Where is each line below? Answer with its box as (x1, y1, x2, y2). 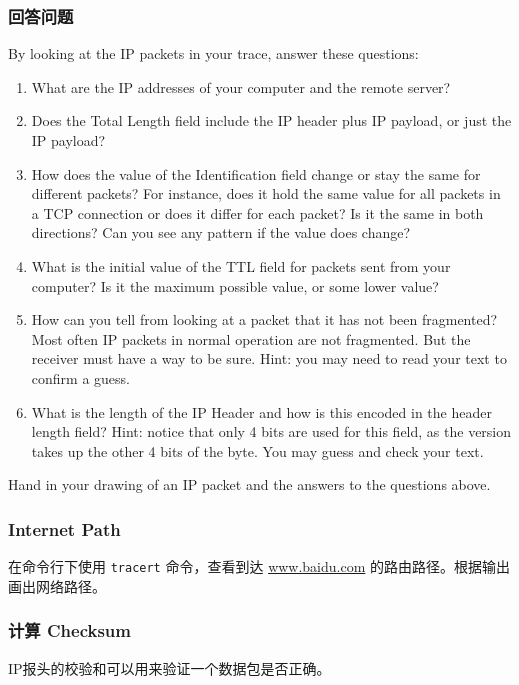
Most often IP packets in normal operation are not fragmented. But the (31, 328, 471, 349)
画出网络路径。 (8, 575, 106, 596)
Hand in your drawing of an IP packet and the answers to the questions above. (8, 474, 491, 495)
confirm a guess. (31, 367, 130, 388)
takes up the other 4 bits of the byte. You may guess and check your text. (31, 440, 484, 461)
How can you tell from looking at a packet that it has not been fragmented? (31, 309, 498, 330)
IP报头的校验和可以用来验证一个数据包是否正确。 (8, 657, 331, 678)
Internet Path (8, 516, 121, 541)
